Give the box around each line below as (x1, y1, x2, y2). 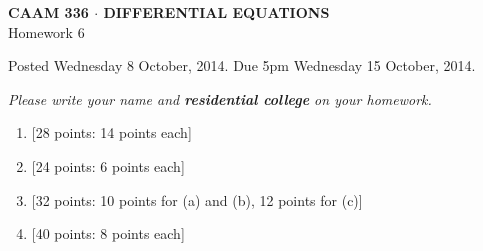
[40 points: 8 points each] (31, 223, 185, 244)
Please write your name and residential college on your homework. (8, 88, 432, 109)
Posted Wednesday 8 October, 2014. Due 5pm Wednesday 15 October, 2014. (8, 55, 476, 76)
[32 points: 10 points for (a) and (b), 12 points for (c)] (31, 189, 363, 210)
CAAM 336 (8, 2, 89, 22)
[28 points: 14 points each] (31, 122, 192, 143)
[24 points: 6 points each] (31, 155, 185, 176)
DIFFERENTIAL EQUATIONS (103, 2, 330, 22)
